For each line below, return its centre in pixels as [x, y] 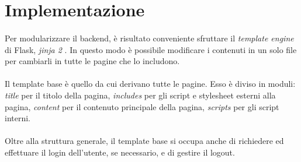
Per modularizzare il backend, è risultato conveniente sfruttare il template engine [149, 38]
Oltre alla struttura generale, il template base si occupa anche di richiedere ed [144, 141]
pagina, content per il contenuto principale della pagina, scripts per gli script [142, 106]
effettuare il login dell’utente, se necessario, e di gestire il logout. [120, 152]
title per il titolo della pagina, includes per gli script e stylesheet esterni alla [140, 95]
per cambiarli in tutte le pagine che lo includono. [92, 61]
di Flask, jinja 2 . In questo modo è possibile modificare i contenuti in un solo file [151, 49]
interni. [18, 118]
